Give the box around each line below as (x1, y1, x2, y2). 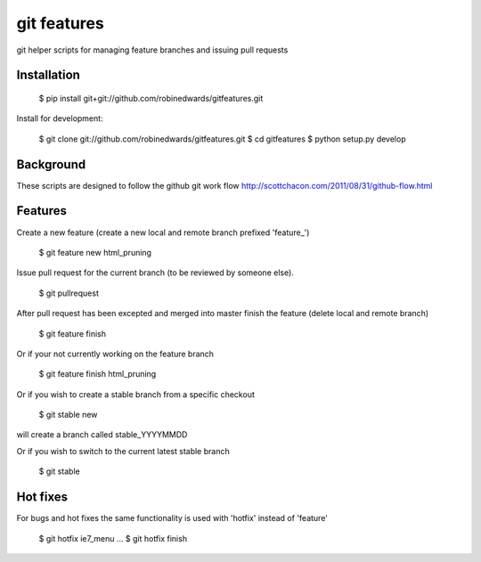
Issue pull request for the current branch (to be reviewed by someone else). (16, 267, 294, 278)
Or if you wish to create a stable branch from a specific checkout (16, 388, 256, 400)
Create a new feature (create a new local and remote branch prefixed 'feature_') (16, 227, 310, 238)
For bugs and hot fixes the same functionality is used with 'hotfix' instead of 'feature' (16, 513, 329, 524)
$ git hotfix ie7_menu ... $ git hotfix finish (38, 533, 187, 543)
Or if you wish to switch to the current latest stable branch (16, 445, 231, 456)
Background (16, 157, 86, 172)
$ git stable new (38, 410, 98, 420)
